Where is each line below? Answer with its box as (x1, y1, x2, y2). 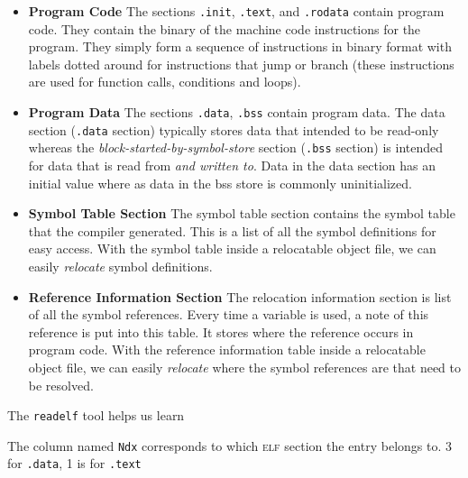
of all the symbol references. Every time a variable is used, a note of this (28, 305, 429, 324)
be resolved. (28, 375, 94, 394)
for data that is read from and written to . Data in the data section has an (28, 156, 436, 174)
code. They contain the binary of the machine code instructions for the (28, 19, 421, 38)
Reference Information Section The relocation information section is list (28, 287, 452, 306)
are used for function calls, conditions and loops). (28, 72, 301, 91)
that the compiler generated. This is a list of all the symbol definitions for (28, 221, 436, 240)
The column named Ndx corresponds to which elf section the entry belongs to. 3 (7, 436, 452, 455)
